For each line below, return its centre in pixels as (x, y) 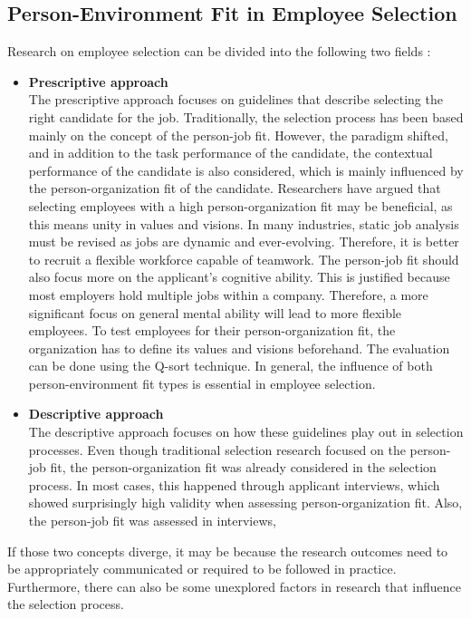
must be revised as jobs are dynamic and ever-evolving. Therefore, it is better (244, 242)
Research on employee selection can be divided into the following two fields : (219, 51)
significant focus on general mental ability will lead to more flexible (215, 312)
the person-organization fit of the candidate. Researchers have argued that (235, 188)
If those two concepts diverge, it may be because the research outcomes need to (228, 551)
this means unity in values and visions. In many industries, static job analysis (244, 223)
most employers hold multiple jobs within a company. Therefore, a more (228, 294)
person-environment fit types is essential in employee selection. (202, 383)
